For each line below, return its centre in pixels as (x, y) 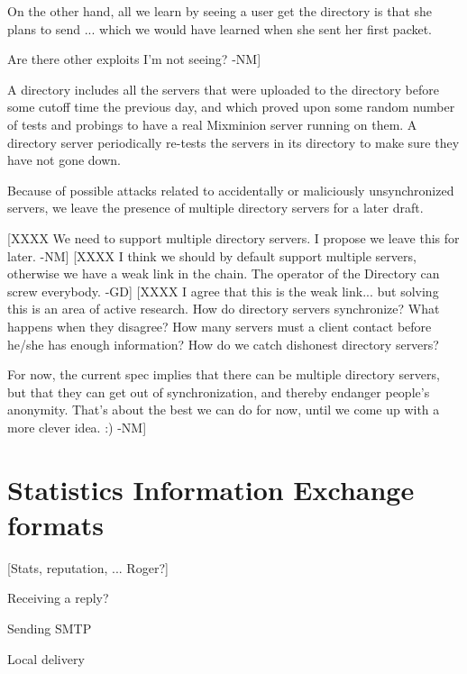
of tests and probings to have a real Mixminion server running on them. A (212, 124)
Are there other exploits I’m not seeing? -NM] (134, 59)
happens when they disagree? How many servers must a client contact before (220, 326)
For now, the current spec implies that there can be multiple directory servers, (224, 374)
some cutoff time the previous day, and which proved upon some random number (231, 107)
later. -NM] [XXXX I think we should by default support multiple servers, (212, 255)
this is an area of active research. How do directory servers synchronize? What (224, 309)
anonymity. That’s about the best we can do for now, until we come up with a (224, 410)
